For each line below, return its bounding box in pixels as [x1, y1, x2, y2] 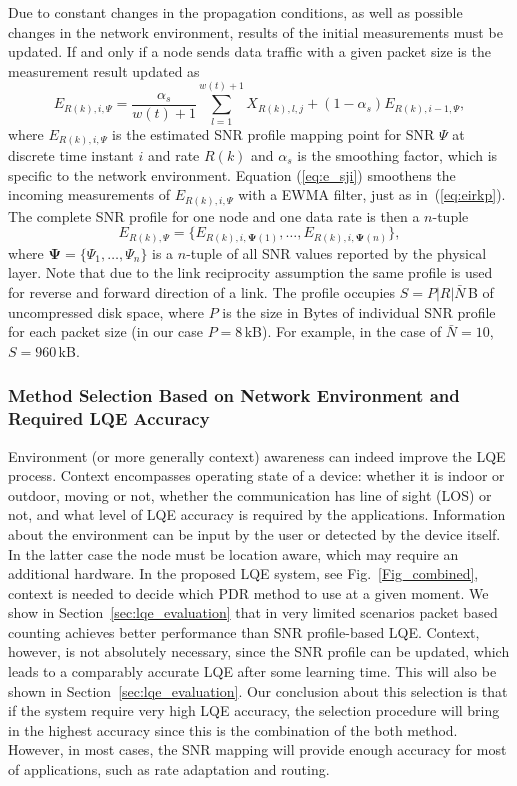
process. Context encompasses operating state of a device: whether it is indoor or [8, 465, 505, 486]
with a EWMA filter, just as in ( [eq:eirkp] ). [238, 184, 506, 205]
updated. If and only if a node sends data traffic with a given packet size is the [8, 41, 491, 62]
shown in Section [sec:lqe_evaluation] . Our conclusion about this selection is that [8, 680, 508, 701]
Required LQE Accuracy [8, 406, 210, 431]
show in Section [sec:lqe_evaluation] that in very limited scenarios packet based [8, 602, 498, 623]
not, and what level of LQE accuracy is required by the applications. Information [8, 504, 506, 525]
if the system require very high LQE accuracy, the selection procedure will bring [8, 700, 500, 721]
